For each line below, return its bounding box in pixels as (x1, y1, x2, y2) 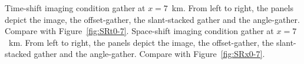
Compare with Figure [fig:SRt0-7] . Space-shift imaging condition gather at (5, 25, 274, 37)
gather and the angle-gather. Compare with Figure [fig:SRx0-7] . (34, 48, 265, 60)
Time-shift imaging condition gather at (5, 2, 146, 14)
